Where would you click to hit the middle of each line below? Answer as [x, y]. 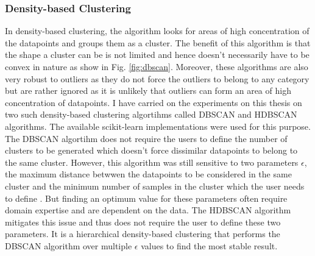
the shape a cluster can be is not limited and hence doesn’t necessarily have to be [157, 55]
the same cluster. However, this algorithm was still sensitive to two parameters [152, 162]
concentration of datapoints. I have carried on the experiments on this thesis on [154, 102]
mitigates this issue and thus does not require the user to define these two [143, 222]
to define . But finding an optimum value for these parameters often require [146, 198]
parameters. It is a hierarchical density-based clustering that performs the [143, 234]
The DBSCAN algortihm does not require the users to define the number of [146, 138]
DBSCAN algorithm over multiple [69, 245]
